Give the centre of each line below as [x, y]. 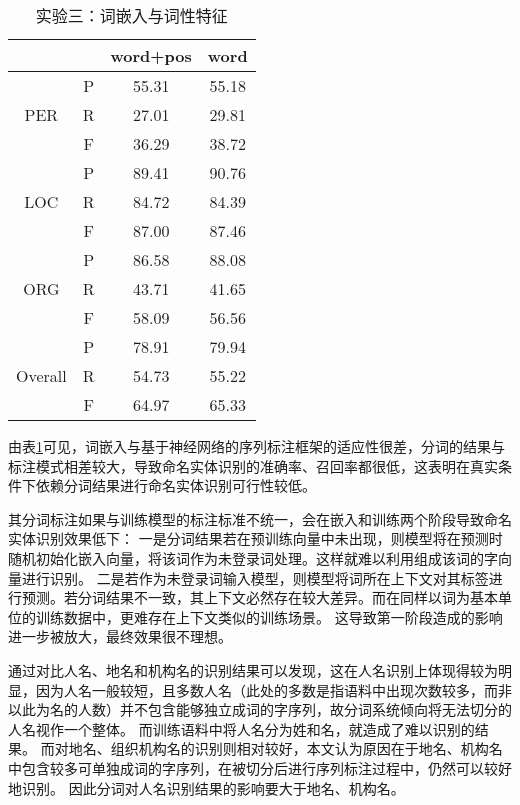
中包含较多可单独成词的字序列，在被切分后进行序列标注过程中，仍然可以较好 [260, 767]
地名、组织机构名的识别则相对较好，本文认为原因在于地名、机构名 [285, 748]
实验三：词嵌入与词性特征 [131, 15]
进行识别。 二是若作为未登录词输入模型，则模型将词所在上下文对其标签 [255, 577]
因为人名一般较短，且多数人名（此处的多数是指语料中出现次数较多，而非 [273, 689]
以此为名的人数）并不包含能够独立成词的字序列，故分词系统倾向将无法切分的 [260, 709]
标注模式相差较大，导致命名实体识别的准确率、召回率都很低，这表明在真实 [253, 465]
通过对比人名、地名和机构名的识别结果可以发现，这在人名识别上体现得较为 [253, 669]
